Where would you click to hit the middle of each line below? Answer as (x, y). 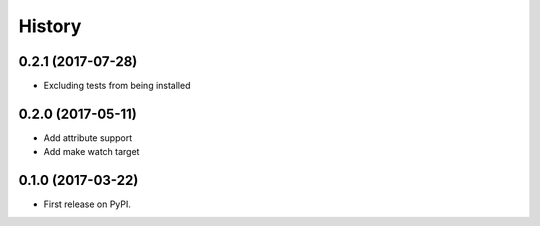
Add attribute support (88, 137)
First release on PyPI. (87, 204)
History (50, 26)
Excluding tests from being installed (117, 86)
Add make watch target (91, 152)
